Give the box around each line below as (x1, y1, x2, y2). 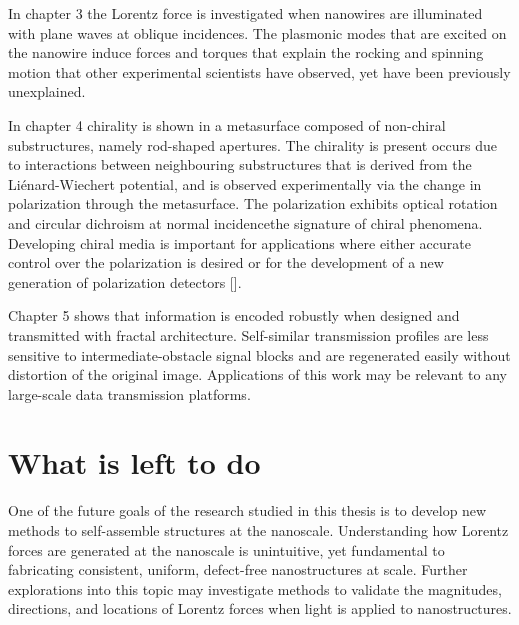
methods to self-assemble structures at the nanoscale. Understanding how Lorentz (8, 520, 509, 540)
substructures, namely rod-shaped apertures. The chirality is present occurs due (8, 134, 497, 155)
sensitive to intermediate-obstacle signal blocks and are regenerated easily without (8, 344, 511, 365)
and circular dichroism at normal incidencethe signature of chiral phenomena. (8, 212, 483, 233)
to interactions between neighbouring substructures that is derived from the (8, 154, 472, 175)
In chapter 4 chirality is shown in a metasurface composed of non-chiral (8, 114, 446, 135)
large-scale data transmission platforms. (8, 383, 251, 404)
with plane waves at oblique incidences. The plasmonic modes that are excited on (8, 22, 507, 43)
